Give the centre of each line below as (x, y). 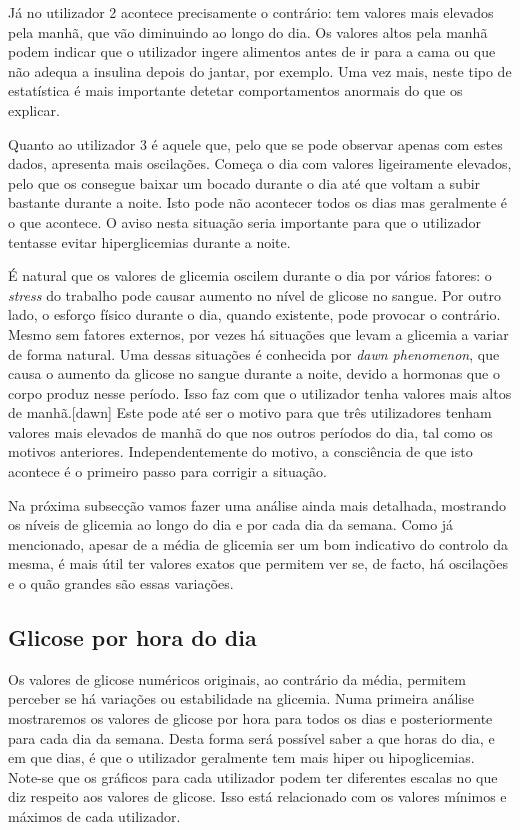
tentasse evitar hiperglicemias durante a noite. (149, 241)
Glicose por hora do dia (132, 637)
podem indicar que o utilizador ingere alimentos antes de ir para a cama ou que (252, 51)
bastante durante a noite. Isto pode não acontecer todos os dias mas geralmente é (258, 202)
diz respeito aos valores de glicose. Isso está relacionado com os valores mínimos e (257, 796)
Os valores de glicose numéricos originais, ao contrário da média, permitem (237, 678)
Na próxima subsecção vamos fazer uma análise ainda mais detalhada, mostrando (257, 504)
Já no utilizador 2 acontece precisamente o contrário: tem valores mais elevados (251, 12)
